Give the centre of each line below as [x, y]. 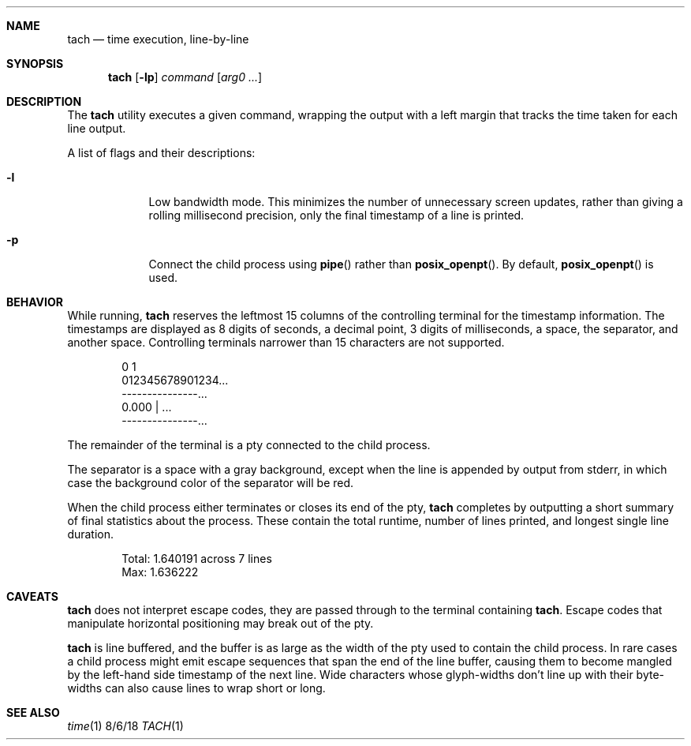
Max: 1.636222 [160, 572]
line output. [97, 128]
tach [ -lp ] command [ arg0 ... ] [185, 77]
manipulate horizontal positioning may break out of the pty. [220, 623]
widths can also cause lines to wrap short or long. [196, 688]
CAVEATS [32, 596]
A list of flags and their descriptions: [161, 153]
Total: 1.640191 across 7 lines [197, 559]
